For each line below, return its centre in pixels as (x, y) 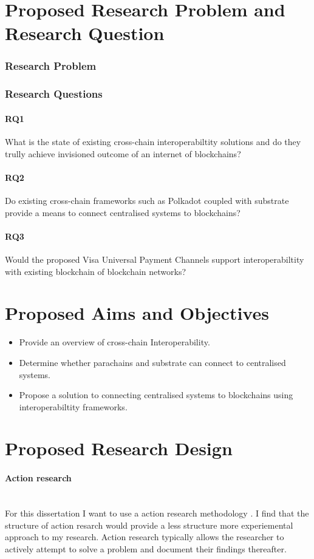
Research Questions (54, 94)
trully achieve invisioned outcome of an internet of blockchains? (123, 153)
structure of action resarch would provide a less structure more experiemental (149, 525)
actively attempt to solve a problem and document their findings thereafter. (146, 548)
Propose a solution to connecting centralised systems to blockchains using (156, 395)
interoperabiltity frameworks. (73, 406)
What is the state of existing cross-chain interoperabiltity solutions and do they (153, 142)
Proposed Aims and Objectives (137, 313)
